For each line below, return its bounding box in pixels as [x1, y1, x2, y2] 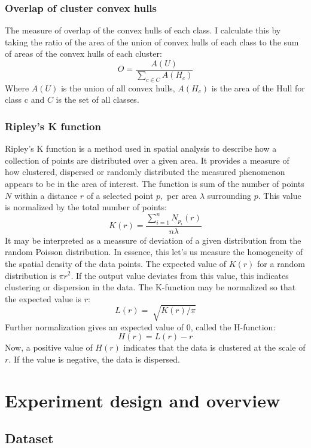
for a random [257, 257, 305, 269]
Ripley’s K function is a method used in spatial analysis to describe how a [5, 142, 277, 155]
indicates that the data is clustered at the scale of [123, 341, 306, 354]
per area [166, 189, 197, 201]
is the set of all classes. [56, 93, 139, 106]
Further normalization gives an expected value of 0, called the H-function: [5, 320, 276, 333]
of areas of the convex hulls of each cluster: [5, 47, 162, 60]
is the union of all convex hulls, [60, 81, 175, 94]
